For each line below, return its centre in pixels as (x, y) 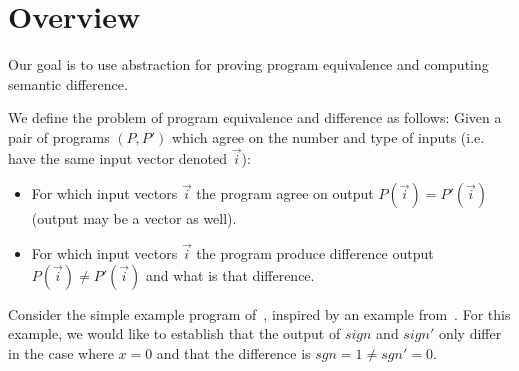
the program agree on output (285, 193)
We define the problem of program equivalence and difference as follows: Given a (255, 117)
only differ (470, 333)
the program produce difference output (315, 253)
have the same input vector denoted (118, 157)
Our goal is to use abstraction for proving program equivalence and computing (248, 64)
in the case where (61, 352)
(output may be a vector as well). (134, 218)
